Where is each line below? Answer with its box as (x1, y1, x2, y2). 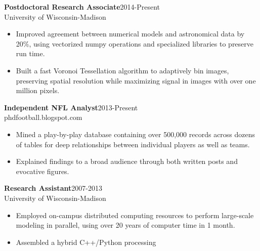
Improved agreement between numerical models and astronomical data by (16, 28, 245, 39)
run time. (16, 48, 45, 59)
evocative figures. (16, 165, 69, 176)
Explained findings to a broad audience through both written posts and (16, 156, 238, 166)
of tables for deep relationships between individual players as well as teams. (16, 139, 250, 149)
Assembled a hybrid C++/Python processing (16, 236, 156, 247)
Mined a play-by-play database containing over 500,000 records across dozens (16, 129, 255, 139)
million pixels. (16, 85, 60, 96)
